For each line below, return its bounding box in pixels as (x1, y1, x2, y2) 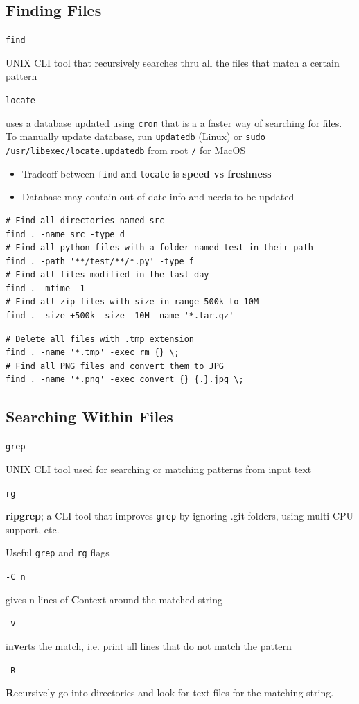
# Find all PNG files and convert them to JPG (6, 361, 224, 371)
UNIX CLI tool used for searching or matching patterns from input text (6, 461, 312, 476)
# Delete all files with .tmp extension (6, 334, 195, 344)
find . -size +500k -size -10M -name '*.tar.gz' (6, 311, 234, 321)
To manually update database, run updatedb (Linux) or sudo (6, 129, 265, 144)
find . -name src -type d (6, 229, 125, 239)
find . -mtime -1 (6, 283, 85, 293)
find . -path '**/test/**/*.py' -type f (6, 256, 195, 266)
